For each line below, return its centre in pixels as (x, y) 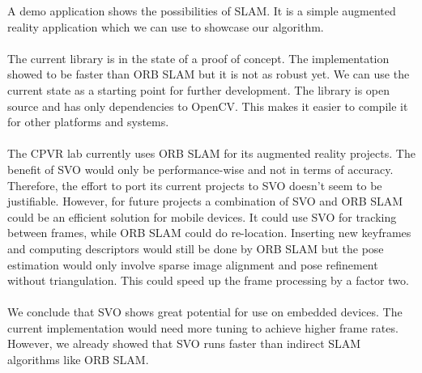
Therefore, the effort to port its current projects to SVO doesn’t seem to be (195, 185)
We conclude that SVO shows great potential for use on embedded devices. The (205, 312)
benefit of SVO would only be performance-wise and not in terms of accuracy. (200, 169)
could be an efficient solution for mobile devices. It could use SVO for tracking (202, 216)
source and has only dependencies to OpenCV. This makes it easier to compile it (208, 106)
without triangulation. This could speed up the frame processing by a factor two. (208, 280)
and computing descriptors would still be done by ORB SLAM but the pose (196, 248)
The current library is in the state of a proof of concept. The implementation (198, 58)
